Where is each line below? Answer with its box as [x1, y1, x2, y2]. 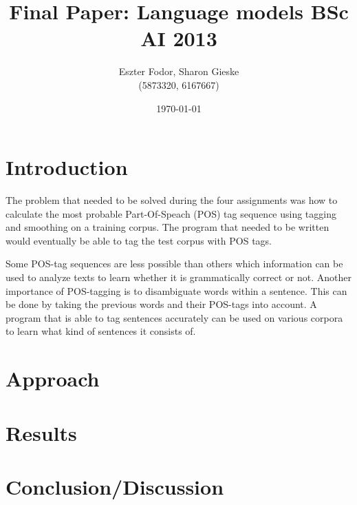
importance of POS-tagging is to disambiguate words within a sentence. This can [6, 283, 347, 298]
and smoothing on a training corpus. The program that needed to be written [6, 220, 329, 234]
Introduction [6, 153, 128, 181]
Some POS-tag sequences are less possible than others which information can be [6, 256, 343, 271]
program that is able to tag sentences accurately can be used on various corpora [6, 310, 343, 324]
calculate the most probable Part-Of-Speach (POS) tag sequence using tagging [6, 206, 336, 220]
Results [6, 418, 77, 446]
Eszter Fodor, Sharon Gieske [118, 64, 239, 79]
